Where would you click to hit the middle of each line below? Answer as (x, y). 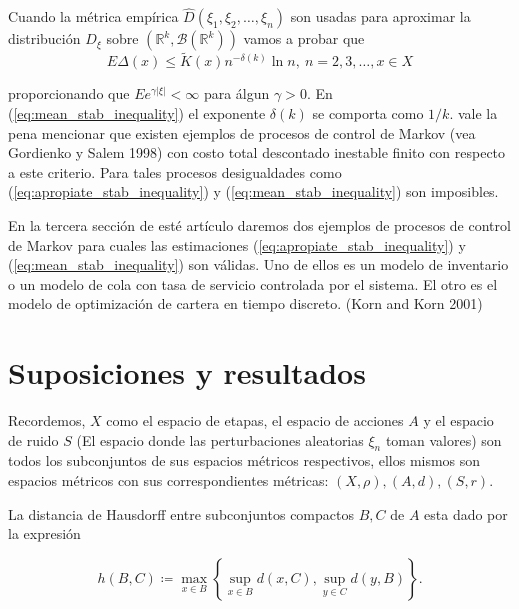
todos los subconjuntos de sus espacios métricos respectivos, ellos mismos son (244, 460)
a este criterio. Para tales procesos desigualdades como (175, 171)
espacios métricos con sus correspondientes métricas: (168, 480)
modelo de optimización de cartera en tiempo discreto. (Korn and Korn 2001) (245, 303)
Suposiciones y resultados (187, 372)
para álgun (236, 93)
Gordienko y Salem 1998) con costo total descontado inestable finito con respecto (257, 152)
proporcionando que (69, 93)
